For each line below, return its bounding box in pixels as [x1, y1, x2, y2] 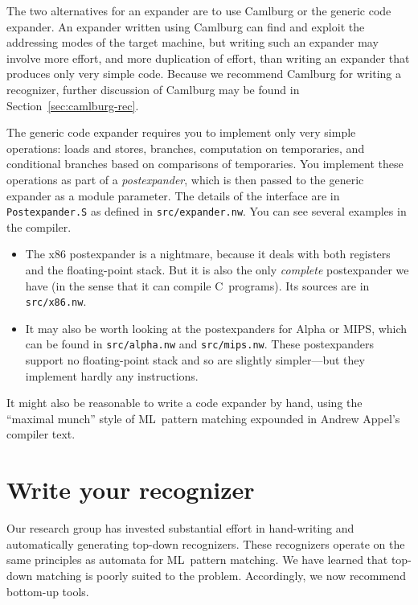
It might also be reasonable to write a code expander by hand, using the [6, 394, 363, 411]
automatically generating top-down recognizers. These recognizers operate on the [6, 535, 405, 552]
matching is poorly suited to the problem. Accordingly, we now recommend [35, 566, 406, 583]
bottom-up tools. [6, 582, 89, 599]
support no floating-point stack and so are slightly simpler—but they [25, 352, 365, 368]
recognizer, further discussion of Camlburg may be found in [6, 80, 300, 97]
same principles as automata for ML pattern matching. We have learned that [6, 551, 388, 568]
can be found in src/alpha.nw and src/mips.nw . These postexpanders [25, 335, 375, 352]
